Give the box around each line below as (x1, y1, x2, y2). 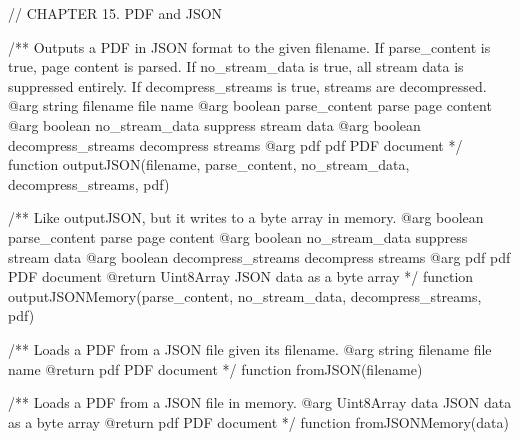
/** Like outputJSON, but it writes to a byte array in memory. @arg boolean (8, 207, 484, 228)
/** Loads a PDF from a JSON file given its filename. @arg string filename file (8, 338, 492, 359)
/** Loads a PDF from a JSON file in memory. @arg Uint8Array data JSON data (8, 392, 512, 413)
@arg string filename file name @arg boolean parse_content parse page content (8, 95, 492, 116)
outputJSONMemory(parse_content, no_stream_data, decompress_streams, (8, 285, 482, 306)
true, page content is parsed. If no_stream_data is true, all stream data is (8, 56, 464, 77)
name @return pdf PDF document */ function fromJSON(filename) (8, 358, 423, 379)
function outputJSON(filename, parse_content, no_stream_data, (8, 154, 410, 175)
